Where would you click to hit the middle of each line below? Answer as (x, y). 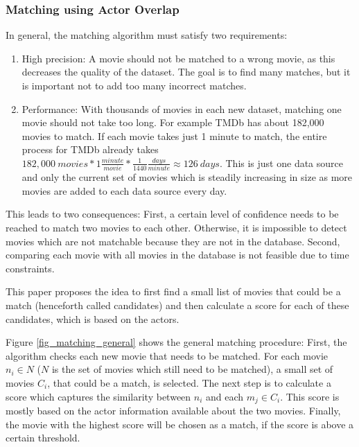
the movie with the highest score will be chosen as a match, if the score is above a (180, 424)
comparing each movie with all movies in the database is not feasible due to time (177, 255)
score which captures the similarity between (98, 396)
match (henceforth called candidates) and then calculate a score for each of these (177, 305)
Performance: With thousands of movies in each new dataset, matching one (182, 108)
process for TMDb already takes (90, 149)
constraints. (30, 268)
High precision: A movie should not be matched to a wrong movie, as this (178, 58)
